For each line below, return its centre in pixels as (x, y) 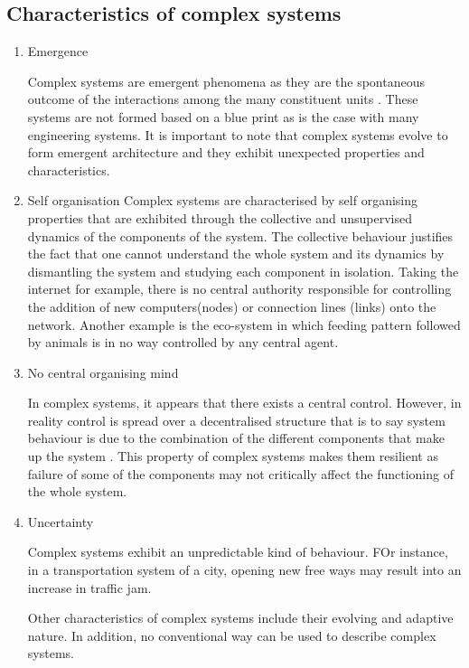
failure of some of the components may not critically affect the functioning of (240, 473)
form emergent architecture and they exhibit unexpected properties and (226, 152)
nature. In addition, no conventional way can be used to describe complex (232, 635)
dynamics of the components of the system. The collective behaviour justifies (240, 235)
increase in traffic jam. (89, 587)
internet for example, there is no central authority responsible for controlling (239, 289)
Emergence (58, 51)
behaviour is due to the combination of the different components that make (236, 438)
